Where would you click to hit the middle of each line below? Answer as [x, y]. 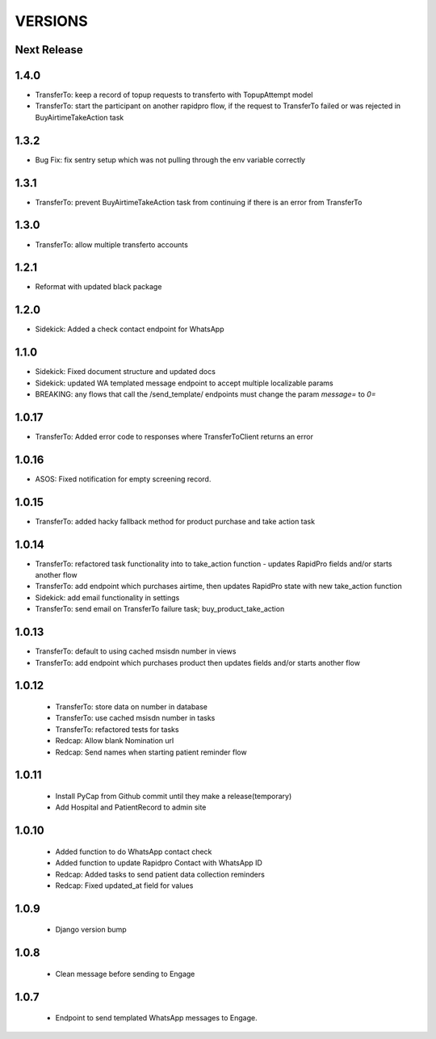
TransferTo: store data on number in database [132, 706]
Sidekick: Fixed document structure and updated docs [125, 372]
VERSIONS [51, 21]
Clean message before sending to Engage [125, 974]
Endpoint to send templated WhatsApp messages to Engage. [156, 1018]
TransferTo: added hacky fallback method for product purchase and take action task [175, 521]
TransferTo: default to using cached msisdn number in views [136, 651]
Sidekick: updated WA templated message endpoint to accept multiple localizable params [184, 383]
